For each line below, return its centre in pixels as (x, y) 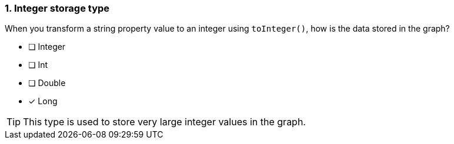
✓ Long (43, 101)
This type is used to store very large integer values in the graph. (164, 122)
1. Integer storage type (57, 8)
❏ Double (47, 83)
